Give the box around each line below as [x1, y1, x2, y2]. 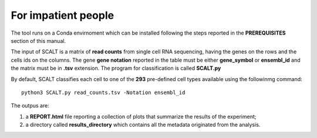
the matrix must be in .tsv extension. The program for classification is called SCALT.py [11, 65, 221, 72]
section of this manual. [11, 37, 66, 44]
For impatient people [11, 9, 114, 22]
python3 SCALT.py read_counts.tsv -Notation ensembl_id [21, 89, 186, 96]
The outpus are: [11, 102, 49, 109]
